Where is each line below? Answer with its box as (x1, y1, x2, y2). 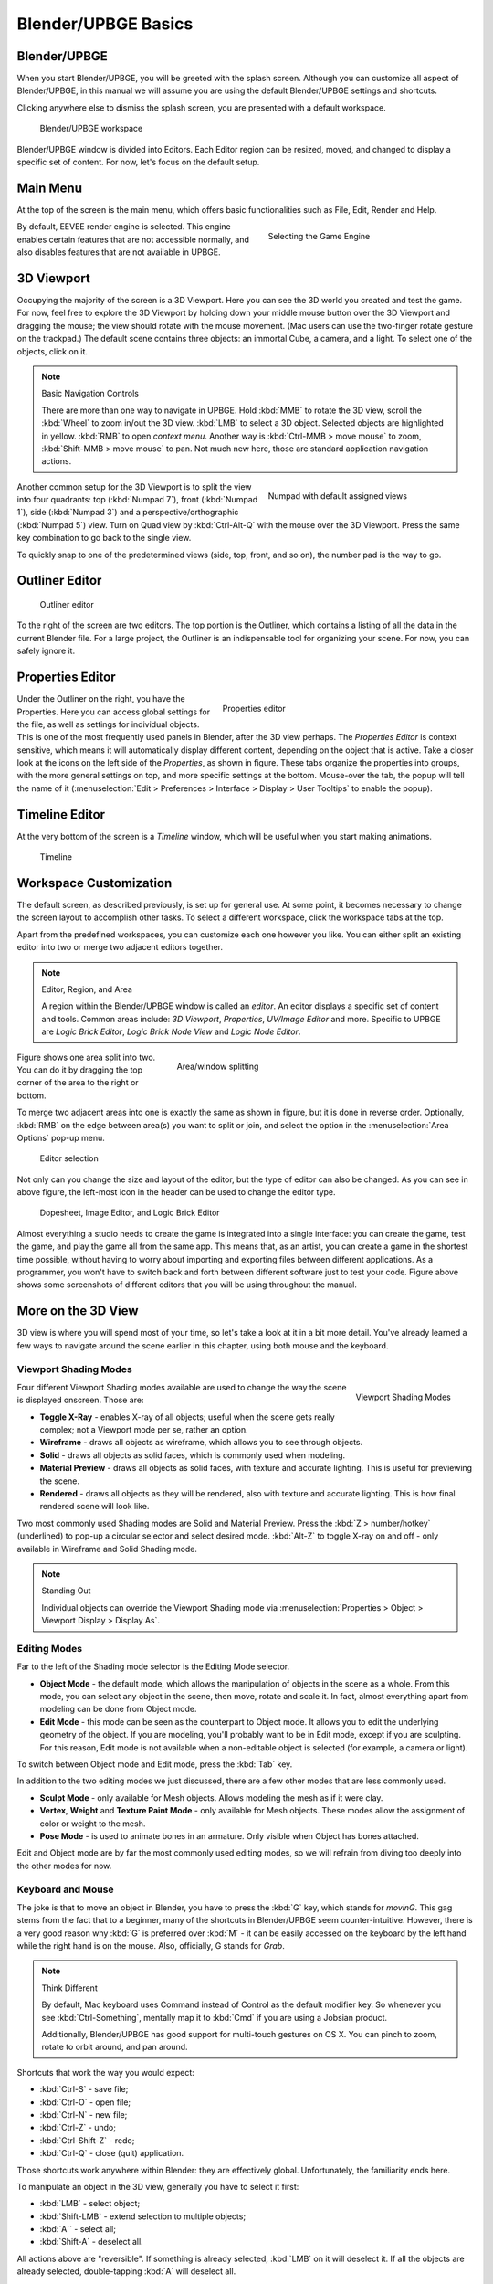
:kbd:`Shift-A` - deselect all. (39, 2236, 143, 2247)
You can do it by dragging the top (16, 1064, 143, 1075)
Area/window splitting (176, 1061, 259, 1073)
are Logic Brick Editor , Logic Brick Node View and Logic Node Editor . (41, 1026, 301, 1037)
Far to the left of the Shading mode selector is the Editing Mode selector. (16, 1661, 290, 1672)
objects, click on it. (16, 345, 89, 356)
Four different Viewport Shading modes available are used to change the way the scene (16, 1381, 347, 1392)
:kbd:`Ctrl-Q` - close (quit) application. (39, 2148, 184, 2159)
